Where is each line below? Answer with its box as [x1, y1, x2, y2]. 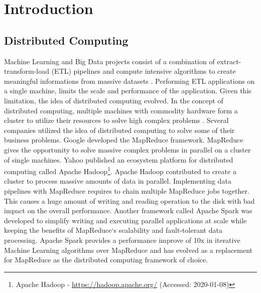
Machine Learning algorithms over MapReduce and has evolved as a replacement [4, 244, 253, 255]
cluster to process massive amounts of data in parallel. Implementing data [4, 176, 231, 186]
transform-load [4, 66, 50, 76]
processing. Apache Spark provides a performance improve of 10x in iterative [4, 234, 240, 245]
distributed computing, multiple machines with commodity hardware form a [4, 105, 238, 115]
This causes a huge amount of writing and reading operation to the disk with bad [4, 195, 255, 206]
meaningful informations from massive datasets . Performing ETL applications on [4, 75, 255, 86]
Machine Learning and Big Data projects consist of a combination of [4, 56, 215, 66]
